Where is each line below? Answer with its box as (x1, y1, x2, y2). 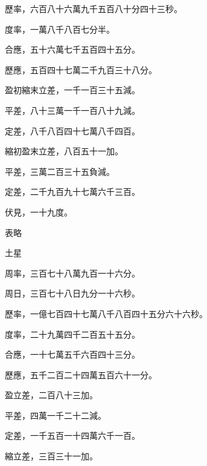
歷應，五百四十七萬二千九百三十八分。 (5, 63, 157, 76)
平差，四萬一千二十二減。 (5, 409, 106, 421)
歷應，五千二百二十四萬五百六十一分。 (5, 368, 157, 381)
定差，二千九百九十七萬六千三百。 (5, 185, 140, 198)
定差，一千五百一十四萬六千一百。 (5, 429, 140, 442)
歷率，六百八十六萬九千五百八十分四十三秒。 (5, 2, 182, 15)
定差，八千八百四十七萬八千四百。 (5, 124, 140, 137)
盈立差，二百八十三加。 (5, 389, 98, 401)
